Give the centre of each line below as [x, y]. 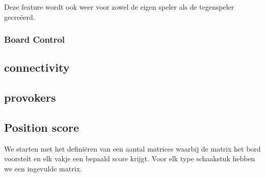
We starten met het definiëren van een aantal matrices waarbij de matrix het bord [132, 148]
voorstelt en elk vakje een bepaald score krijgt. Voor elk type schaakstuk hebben [130, 158]
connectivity [37, 67]
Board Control [35, 39]
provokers [30, 97]
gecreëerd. [20, 17]
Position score [42, 127]
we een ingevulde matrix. [43, 168]
